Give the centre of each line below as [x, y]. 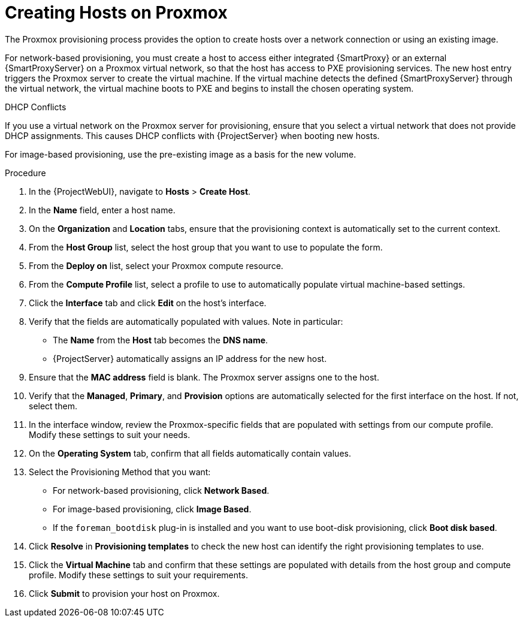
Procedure [25, 173]
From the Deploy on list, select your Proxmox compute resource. [156, 265]
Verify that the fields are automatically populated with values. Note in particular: [186, 321]
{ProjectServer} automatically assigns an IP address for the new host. [190, 358]
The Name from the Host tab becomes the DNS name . [161, 340]
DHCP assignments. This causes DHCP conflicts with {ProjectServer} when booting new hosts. [192, 135]
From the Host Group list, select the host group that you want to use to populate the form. [206, 247]
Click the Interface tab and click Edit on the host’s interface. [148, 303]
